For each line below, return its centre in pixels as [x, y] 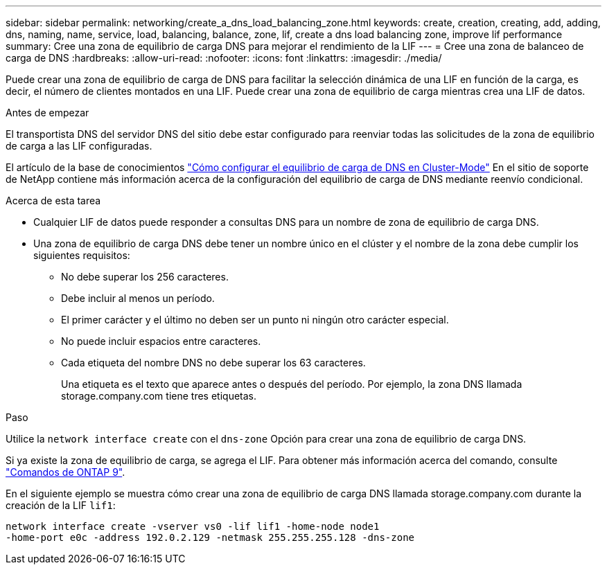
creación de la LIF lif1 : [61, 505]
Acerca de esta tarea [53, 201]
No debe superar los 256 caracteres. [145, 277]
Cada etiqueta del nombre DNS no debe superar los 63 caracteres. [213, 363]
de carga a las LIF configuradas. [79, 146]
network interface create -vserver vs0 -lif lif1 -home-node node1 [193, 526]
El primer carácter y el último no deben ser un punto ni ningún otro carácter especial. [255, 320]
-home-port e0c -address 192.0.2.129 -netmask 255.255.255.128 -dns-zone [210, 537]
